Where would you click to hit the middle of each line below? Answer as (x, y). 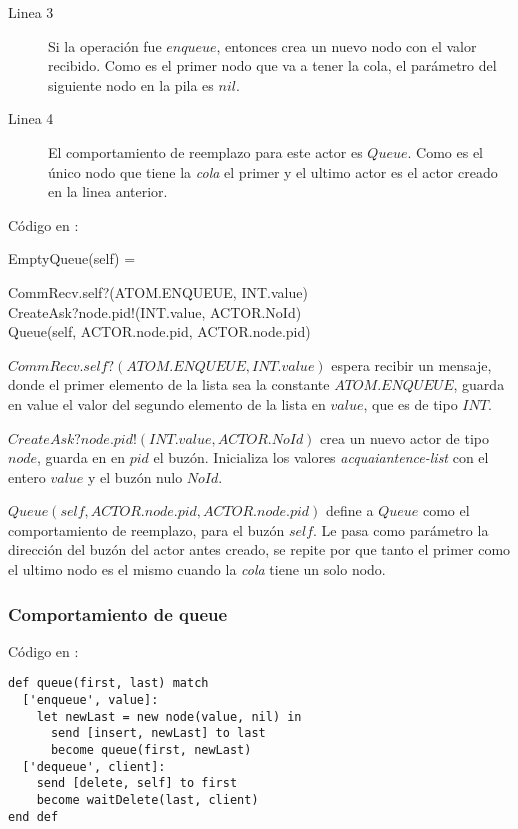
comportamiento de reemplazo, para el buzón (146, 529)
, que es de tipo (410, 403)
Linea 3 (31, 12)
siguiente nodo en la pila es (131, 84)
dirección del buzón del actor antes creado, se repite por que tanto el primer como (259, 549)
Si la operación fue (105, 45)
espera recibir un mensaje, (411, 364)
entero (27, 476)
